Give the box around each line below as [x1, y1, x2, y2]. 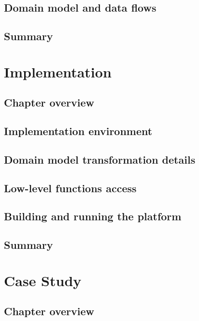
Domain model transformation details [4, 152, 196, 167]
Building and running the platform [4, 209, 182, 224]
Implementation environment [4, 123, 153, 138]
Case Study [4, 270, 82, 290]
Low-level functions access [4, 180, 137, 195]
